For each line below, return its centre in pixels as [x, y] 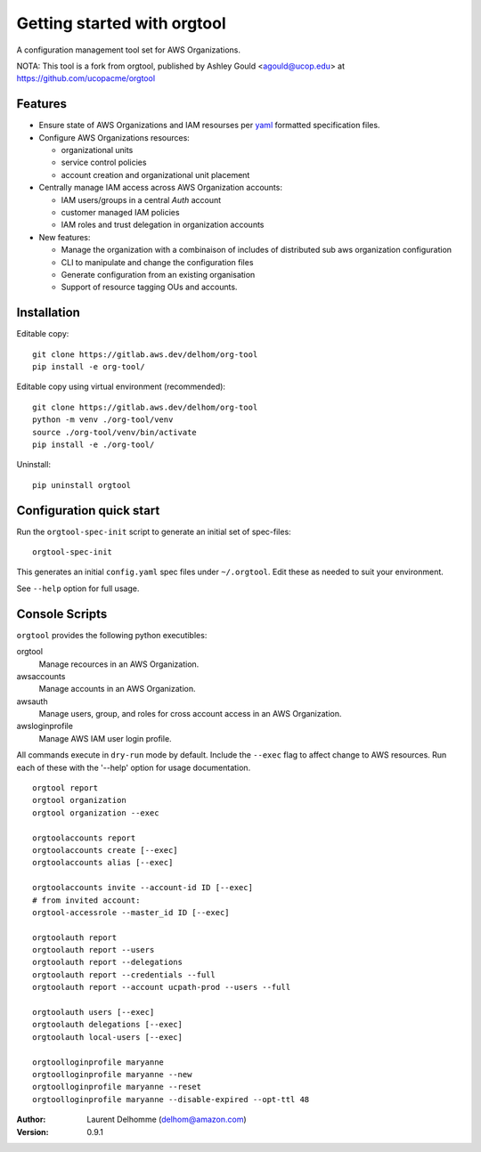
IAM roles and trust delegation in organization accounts [163, 225]
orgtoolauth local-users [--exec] [107, 1037]
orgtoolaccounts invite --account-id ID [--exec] [143, 888]
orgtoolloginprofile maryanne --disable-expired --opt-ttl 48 [171, 1099]
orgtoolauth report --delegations [107, 962]
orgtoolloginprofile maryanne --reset [117, 1087]
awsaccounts [41, 676]
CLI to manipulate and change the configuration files [157, 262]
